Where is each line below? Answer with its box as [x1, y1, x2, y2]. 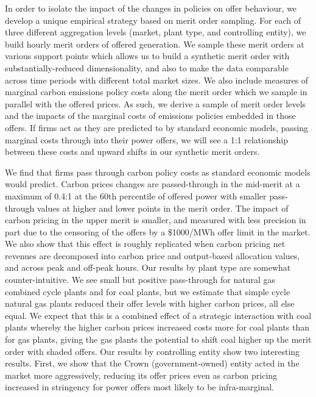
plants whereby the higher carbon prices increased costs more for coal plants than [5, 321, 310, 334]
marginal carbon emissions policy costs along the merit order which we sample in [5, 85, 307, 98]
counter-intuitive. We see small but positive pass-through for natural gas [5, 273, 275, 286]
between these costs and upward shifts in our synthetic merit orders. [5, 145, 260, 158]
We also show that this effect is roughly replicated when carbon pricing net [5, 237, 286, 250]
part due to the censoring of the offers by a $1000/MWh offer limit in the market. [5, 225, 311, 238]
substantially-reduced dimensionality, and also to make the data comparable [5, 61, 289, 74]
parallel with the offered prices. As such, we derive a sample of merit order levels [5, 97, 306, 110]
